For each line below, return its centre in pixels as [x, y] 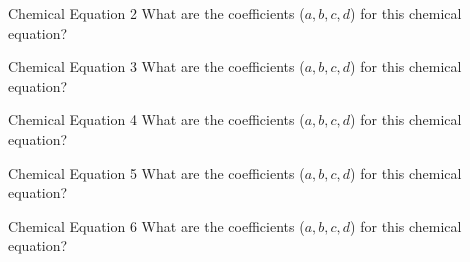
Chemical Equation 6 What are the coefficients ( [156, 225]
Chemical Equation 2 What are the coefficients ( [156, 13]
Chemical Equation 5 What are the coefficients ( [156, 172]
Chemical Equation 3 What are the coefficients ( [156, 66]
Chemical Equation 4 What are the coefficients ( [156, 119]
